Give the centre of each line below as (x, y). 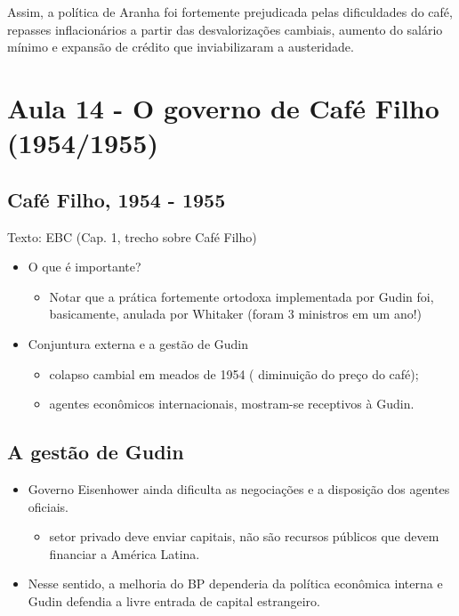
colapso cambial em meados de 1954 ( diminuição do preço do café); (234, 373)
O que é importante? (85, 267)
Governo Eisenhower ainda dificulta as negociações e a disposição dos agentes (239, 488)
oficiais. (48, 506)
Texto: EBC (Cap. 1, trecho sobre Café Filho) (132, 236)
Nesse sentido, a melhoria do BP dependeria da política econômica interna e (235, 584)
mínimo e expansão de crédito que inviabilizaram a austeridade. (181, 47)
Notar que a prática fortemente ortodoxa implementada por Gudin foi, (242, 296)
